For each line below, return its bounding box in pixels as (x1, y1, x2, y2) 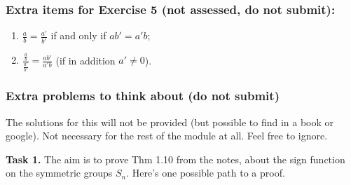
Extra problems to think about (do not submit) (6, 87, 280, 104)
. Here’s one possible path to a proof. (126, 165, 285, 180)
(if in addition (55, 53, 116, 67)
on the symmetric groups (6, 165, 113, 180)
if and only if (50, 28, 106, 43)
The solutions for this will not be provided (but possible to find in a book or (6, 114, 334, 129)
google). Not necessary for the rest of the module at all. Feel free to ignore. (6, 128, 328, 143)
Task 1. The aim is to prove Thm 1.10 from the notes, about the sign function (6, 151, 345, 166)
